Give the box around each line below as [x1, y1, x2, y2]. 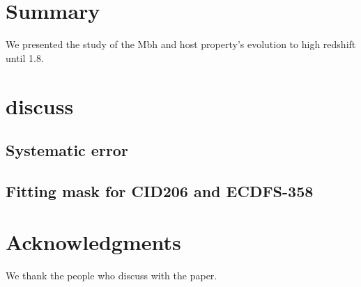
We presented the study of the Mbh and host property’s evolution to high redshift [6, 37, 356, 52]
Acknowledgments [6, 228, 181, 256]
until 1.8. [6, 50, 44, 65]
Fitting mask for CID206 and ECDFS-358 [6, 180, 314, 201]
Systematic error [6, 139, 128, 161]
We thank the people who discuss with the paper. [6, 268, 217, 283]
